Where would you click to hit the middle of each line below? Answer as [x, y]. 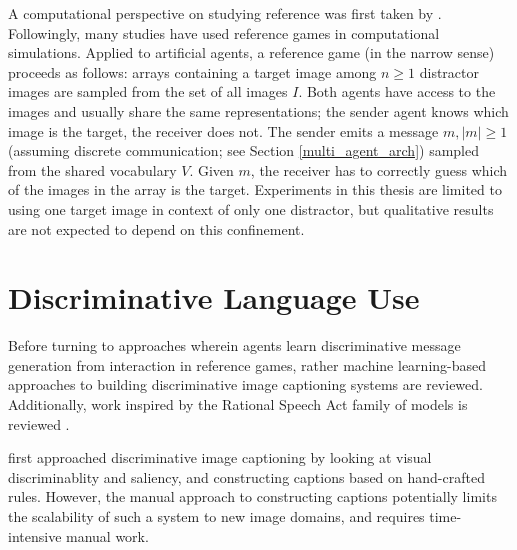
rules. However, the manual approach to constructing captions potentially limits [252, 496]
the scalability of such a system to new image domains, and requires [216, 516]
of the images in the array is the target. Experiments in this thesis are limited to [255, 189]
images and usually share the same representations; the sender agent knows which [258, 110]
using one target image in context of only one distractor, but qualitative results [251, 208]
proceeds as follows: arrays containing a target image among [192, 71]
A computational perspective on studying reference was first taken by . [225, 13]
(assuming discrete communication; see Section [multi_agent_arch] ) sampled [243, 150]
